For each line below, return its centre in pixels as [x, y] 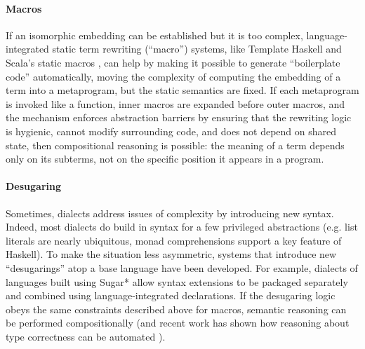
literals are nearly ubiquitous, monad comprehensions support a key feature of [174, 240]
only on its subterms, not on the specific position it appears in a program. [165, 159]
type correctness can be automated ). [86, 336]
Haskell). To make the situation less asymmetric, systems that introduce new [171, 254]
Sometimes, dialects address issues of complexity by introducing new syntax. [170, 213]
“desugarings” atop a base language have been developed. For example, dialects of [182, 267]
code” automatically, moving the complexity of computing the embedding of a [173, 76]
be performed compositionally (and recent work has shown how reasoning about [178, 323]
